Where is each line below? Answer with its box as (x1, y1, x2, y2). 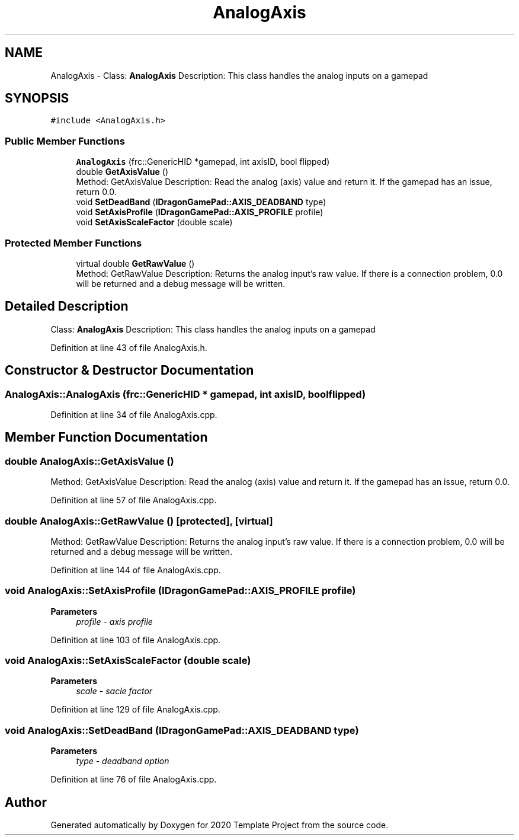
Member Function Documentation (5, 430, 208, 445)
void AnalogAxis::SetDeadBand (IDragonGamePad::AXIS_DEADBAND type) (5, 724, 359, 736)
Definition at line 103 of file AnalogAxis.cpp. (50, 634, 221, 645)
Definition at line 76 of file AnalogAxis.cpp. (50, 774, 217, 785)
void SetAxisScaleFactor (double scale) (76, 217, 233, 228)
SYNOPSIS (5, 91, 69, 106)
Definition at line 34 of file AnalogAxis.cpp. (50, 410, 217, 420)
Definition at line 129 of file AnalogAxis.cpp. (50, 704, 220, 715)
